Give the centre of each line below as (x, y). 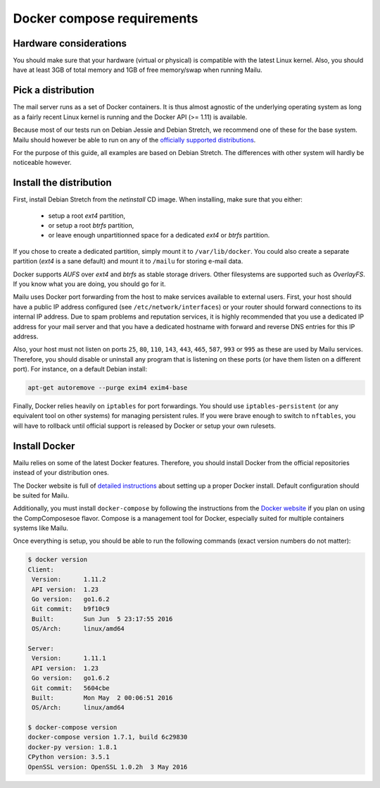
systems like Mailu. (40, 528)
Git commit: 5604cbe (71, 688)
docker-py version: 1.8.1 (72, 747)
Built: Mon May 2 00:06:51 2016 (102, 697)
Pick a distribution (54, 91)
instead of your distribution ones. (61, 473)
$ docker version (58, 560)
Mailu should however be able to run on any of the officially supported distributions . (134, 140)
